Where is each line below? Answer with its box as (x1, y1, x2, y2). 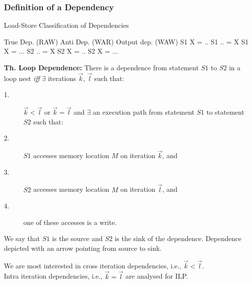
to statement (206, 107, 245, 117)
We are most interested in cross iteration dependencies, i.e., (4, 260, 181, 270)
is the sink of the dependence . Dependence (115, 233, 242, 243)
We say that (4, 233, 40, 243)
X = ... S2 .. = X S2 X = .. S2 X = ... (4, 46, 118, 56)
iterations (48, 73, 77, 83)
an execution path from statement (93, 107, 194, 117)
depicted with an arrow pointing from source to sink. (4, 243, 162, 253)
